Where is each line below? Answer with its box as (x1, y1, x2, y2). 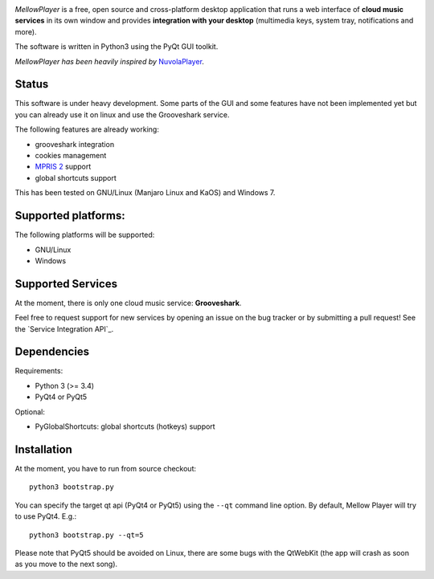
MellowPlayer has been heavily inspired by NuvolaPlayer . (14, 56, 205, 66)
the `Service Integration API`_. (14, 324, 114, 333)
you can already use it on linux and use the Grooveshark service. (14, 109, 230, 120)
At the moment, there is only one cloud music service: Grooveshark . (14, 298, 242, 308)
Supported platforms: (14, 209, 125, 222)
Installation (14, 442, 72, 456)
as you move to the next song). (14, 559, 118, 569)
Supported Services (14, 277, 118, 291)
